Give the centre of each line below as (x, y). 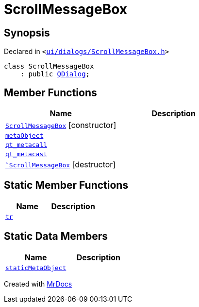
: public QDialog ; (55, 74)
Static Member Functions (66, 185)
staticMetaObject (36, 268)
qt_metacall (26, 145)
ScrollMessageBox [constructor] (61, 125)
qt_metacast (26, 154)
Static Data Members (56, 236)
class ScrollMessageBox (49, 66)
